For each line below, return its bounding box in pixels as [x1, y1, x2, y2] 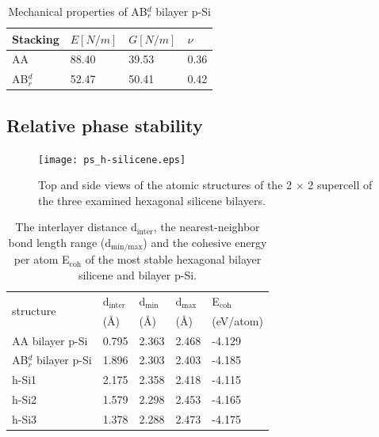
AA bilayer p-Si [12, 332, 88, 348]
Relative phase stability [6, 112, 203, 137]
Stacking [12, 30, 59, 47]
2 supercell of [308, 177, 373, 193]
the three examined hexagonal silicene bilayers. [38, 192, 266, 208]
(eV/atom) [212, 312, 263, 329]
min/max [111, 243, 143, 252]
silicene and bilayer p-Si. [78, 267, 197, 283]
